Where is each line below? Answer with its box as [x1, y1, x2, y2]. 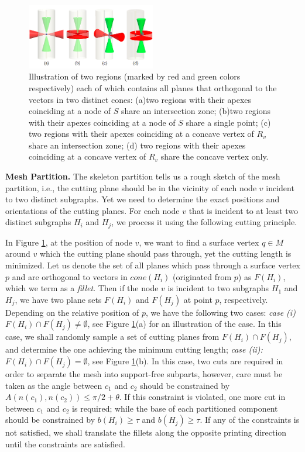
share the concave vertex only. [160, 150, 269, 163]
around [5, 247, 30, 260]
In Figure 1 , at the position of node [5, 236, 132, 248]
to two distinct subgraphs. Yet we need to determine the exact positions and [5, 193, 280, 205]
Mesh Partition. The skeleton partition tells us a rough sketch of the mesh [5, 170, 280, 182]
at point [183, 293, 213, 305]
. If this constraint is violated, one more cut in [119, 391, 286, 403]
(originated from [173, 270, 232, 282]
